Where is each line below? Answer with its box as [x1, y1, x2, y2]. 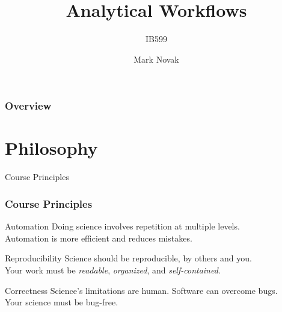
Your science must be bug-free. [5, 296, 118, 308]
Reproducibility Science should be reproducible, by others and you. [5, 252, 252, 264]
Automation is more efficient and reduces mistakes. [5, 231, 192, 244]
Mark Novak [133, 52, 179, 65]
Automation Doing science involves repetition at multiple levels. [5, 220, 240, 232]
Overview [5, 98, 52, 113]
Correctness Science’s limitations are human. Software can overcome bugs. [5, 284, 278, 296]
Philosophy [5, 136, 98, 160]
